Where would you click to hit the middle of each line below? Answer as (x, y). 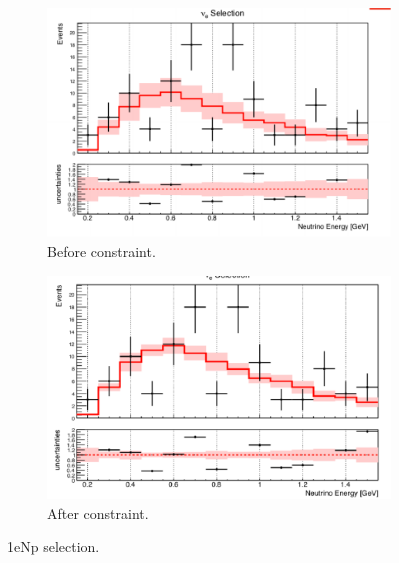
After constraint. (98, 512)
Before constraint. (101, 250)
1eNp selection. (53, 546)
